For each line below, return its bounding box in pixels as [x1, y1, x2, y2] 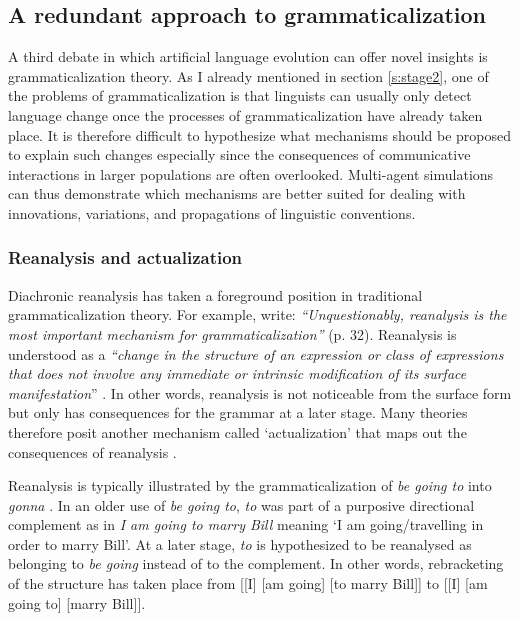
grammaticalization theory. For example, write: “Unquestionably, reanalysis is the [8, 304, 507, 325]
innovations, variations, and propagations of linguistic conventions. [8, 202, 416, 223]
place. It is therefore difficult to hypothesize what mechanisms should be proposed [8, 124, 512, 145]
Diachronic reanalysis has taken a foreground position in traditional [8, 284, 423, 305]
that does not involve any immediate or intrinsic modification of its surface [8, 363, 467, 384]
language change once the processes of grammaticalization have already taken [8, 104, 483, 125]
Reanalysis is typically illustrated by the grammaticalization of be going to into [8, 475, 492, 496]
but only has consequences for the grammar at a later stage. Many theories [8, 402, 468, 423]
